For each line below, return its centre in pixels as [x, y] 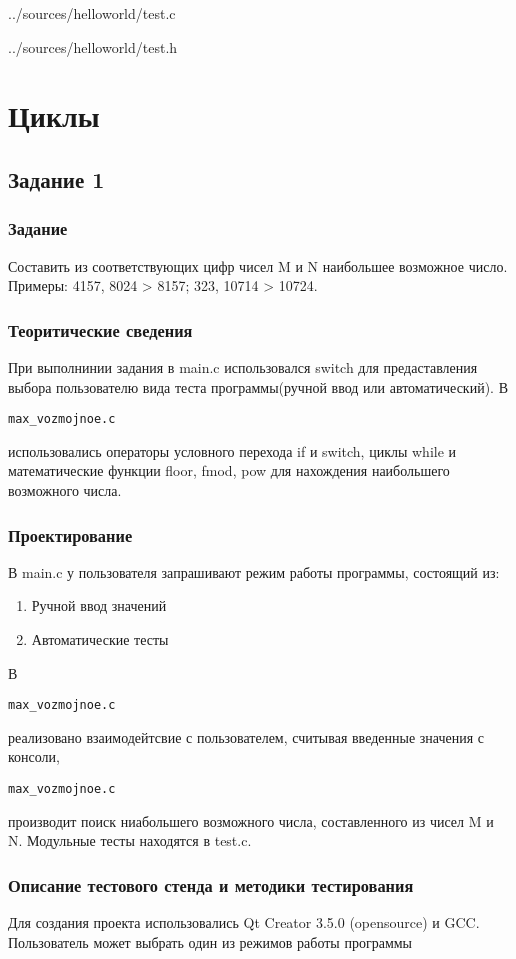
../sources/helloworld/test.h [93, 46]
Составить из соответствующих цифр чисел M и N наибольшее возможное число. [258, 265]
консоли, [34, 756]
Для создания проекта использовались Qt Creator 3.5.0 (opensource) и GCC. [244, 922]
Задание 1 [56, 178]
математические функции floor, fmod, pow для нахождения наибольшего [229, 470]
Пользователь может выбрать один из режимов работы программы [210, 941]
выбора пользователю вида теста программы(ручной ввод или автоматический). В [258, 386]
